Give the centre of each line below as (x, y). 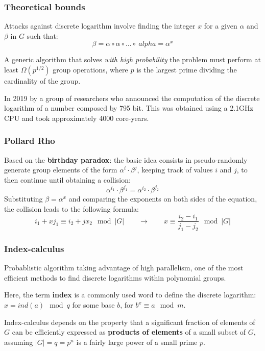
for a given (221, 26)
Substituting (23, 198)
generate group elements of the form (61, 170)
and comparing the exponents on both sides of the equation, (163, 198)
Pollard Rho (30, 141)
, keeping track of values (175, 170)
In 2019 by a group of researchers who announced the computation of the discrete (132, 98)
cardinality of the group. (42, 81)
